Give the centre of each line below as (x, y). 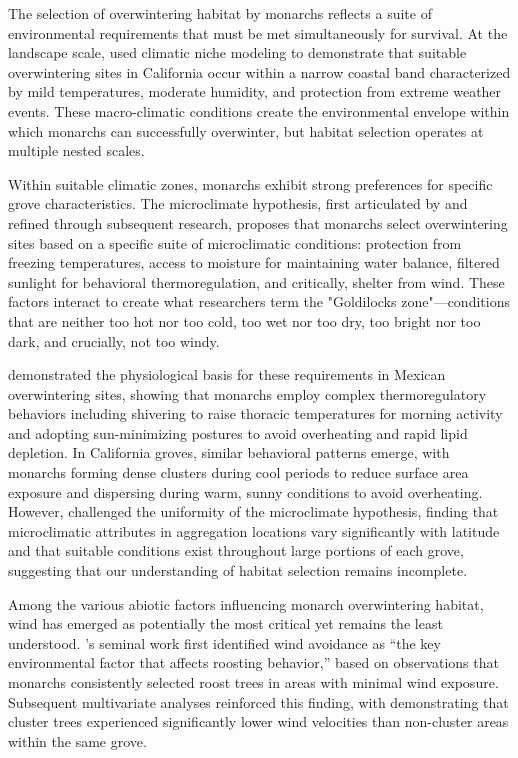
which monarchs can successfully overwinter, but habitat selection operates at (246, 130)
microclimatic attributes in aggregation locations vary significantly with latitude (254, 530)
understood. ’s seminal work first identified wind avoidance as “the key (224, 642)
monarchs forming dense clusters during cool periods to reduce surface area (238, 472)
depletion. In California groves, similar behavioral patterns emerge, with (229, 452)
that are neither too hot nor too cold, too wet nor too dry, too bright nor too (244, 320)
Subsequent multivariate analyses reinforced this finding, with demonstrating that (258, 701)
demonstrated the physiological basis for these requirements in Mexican (227, 374)
